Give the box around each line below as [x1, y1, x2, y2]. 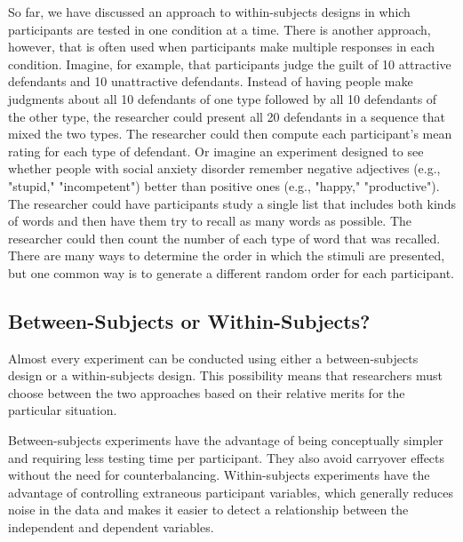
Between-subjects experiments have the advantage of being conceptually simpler [8, 431, 443, 450]
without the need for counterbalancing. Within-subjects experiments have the [8, 466, 430, 484]
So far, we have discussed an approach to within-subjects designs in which [8, 3, 411, 20]
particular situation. [8, 401, 117, 419]
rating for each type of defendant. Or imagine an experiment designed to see [8, 141, 424, 160]
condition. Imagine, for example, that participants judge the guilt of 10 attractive [8, 54, 451, 73]
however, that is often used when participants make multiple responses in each [8, 37, 435, 56]
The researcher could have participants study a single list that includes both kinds [8, 194, 456, 212]
